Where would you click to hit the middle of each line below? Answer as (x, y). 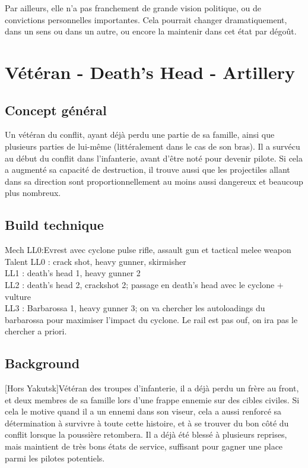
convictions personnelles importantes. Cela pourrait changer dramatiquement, (146, 19)
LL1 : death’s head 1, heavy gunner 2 (73, 273)
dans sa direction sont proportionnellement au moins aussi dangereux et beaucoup (154, 181)
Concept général (56, 110)
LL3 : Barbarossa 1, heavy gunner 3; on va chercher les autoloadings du (135, 308)
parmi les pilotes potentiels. (55, 458)
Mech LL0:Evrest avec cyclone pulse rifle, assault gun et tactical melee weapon (148, 250)
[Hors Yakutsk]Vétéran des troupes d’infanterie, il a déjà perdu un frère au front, (152, 388)
